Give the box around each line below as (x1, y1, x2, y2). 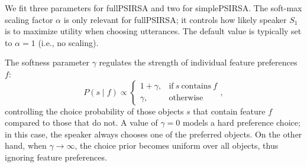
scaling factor (5, 13, 53, 25)
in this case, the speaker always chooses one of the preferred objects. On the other (5, 127, 302, 140)
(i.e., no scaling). (38, 36, 99, 48)
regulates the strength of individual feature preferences (99, 56, 298, 68)
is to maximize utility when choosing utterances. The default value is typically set (5, 25, 302, 37)
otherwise (169, 94, 203, 103)
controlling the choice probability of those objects (5, 104, 184, 117)
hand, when (5, 139, 47, 152)
